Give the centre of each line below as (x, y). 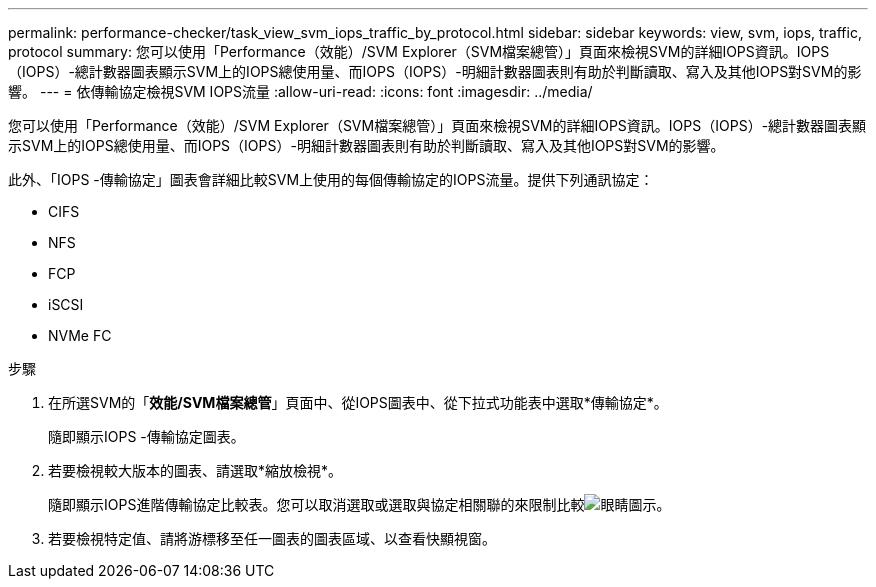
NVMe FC (80, 335)
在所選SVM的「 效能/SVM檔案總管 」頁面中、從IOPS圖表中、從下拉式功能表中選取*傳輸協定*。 (358, 402)
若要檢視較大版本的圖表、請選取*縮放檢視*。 (195, 470)
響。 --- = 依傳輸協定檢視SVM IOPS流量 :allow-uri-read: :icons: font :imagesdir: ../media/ (300, 91)
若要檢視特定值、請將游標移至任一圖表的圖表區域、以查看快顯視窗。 (272, 538)
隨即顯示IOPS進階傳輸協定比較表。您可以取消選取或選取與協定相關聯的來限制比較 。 (359, 504)
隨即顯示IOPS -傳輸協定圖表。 (146, 436)
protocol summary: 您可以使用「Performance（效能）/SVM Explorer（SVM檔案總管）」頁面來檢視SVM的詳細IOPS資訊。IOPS (419, 51)
